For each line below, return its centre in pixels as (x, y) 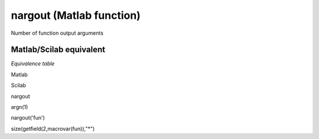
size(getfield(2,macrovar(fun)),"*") (53, 128)
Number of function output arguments (57, 33)
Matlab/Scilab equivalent (58, 50)
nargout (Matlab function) (76, 15)
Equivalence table (33, 64)
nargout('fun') (28, 118)
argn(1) (19, 107)
